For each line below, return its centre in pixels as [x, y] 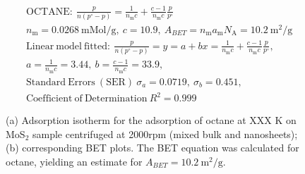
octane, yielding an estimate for [74, 161]
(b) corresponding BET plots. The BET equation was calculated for [152, 148]
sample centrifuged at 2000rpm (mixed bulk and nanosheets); [165, 133]
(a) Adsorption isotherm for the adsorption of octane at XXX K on [151, 120]
